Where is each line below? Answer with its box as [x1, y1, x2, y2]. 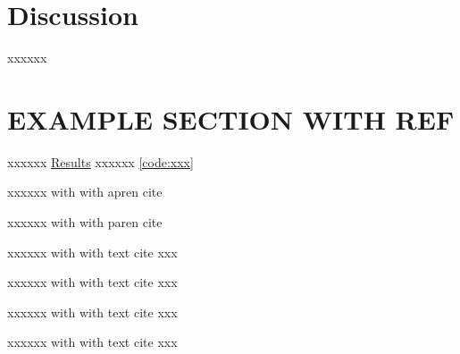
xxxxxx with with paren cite [7, 213, 163, 232]
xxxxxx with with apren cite [7, 182, 163, 201]
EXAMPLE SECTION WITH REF [7, 100, 455, 137]
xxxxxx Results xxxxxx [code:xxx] [7, 152, 194, 171]
